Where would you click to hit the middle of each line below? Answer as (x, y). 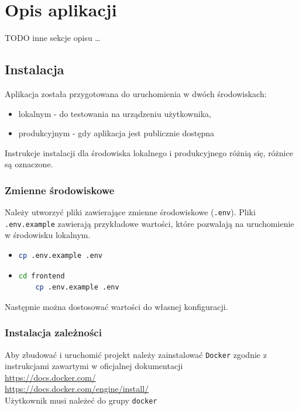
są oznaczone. (29, 164)
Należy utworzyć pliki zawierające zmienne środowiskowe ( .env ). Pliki (130, 212)
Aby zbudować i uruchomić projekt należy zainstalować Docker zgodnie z (136, 354)
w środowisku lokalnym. (48, 235)
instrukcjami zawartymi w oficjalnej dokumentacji (94, 366)
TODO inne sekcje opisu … (53, 38)
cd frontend (42, 276)
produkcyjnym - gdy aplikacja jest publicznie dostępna (116, 133)
